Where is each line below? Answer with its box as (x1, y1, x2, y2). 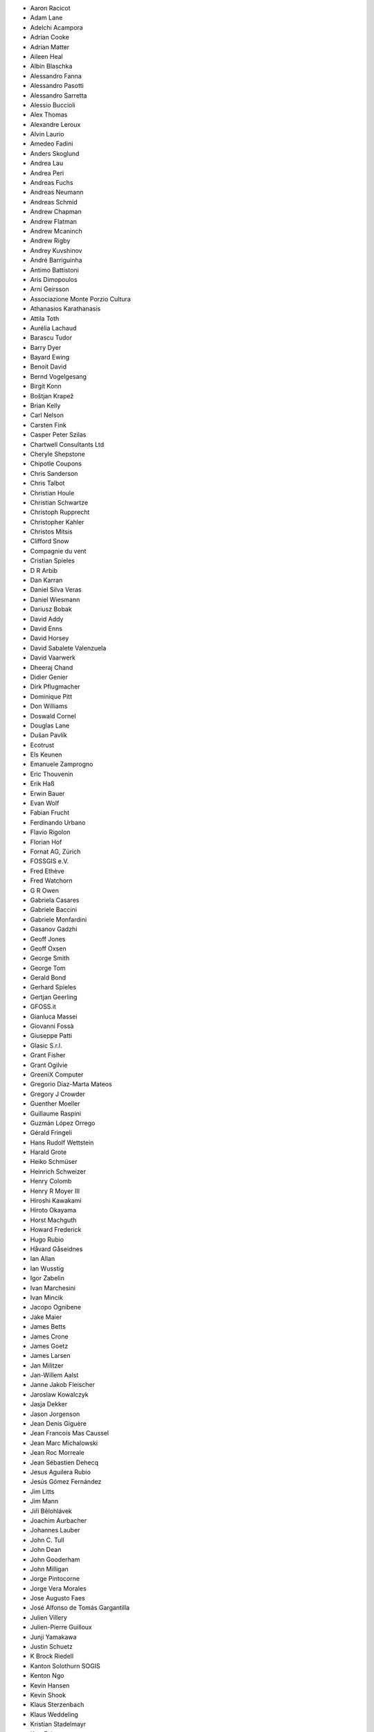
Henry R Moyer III (30, 1187, 80, 1195)
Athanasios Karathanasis (30, 305, 101, 313)
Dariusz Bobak (30, 605, 72, 613)
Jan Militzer (30, 1361, 64, 1370)
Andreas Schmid (30, 197, 78, 206)
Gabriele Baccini (30, 905, 78, 914)
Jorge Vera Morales (30, 1584, 87, 1593)
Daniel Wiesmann (30, 595, 80, 603)
